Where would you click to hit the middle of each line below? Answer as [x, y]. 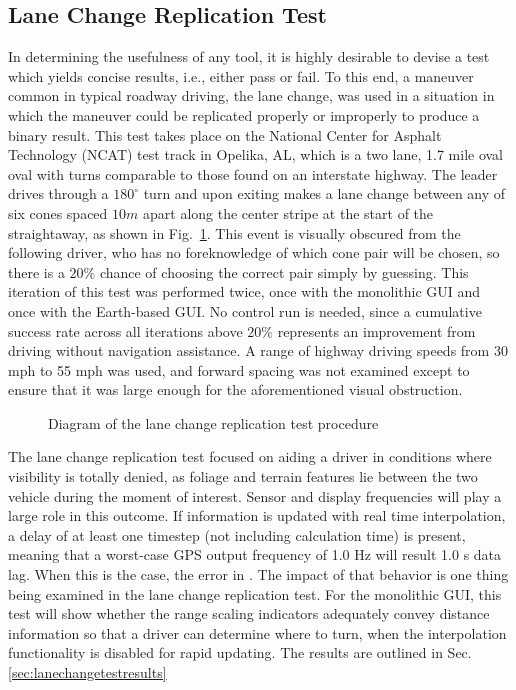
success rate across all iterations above [125, 330]
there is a [36, 271]
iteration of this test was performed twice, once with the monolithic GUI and [244, 291]
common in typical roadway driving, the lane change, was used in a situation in [251, 95]
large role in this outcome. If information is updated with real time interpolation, [257, 515]
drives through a [58, 193]
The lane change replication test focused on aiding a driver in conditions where [250, 456]
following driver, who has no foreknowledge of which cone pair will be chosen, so [254, 252]
